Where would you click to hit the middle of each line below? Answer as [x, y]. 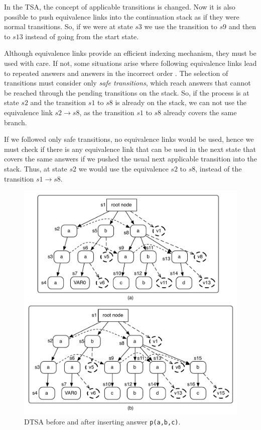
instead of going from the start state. [82, 36]
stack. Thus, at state [36, 168]
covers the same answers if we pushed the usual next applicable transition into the [130, 159]
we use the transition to [181, 26]
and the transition [58, 102]
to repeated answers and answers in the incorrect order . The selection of [116, 73]
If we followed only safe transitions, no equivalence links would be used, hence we [129, 139]
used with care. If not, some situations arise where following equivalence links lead [130, 63]
